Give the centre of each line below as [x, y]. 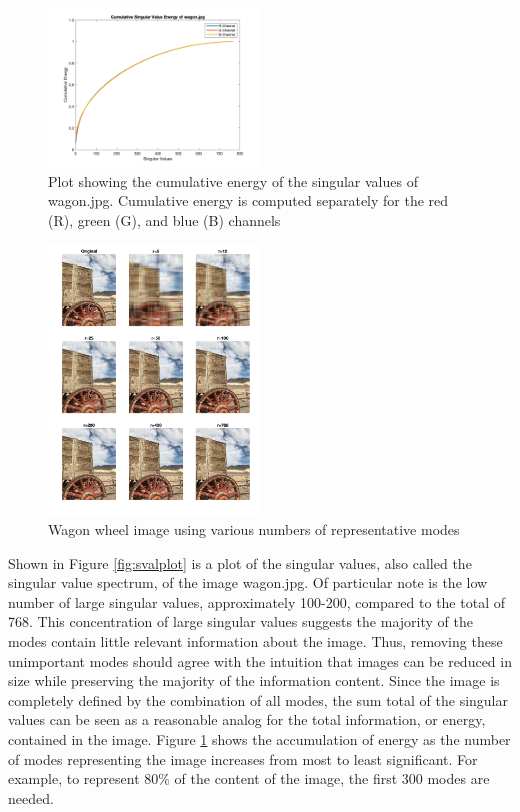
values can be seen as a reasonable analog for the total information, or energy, [247, 719]
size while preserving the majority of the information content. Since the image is [254, 680]
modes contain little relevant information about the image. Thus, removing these [255, 640]
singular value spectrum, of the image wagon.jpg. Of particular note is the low [248, 582]
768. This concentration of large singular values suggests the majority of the [240, 621]
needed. [31, 797]
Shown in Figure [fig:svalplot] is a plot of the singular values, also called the [240, 562]
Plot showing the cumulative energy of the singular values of [233, 180]
